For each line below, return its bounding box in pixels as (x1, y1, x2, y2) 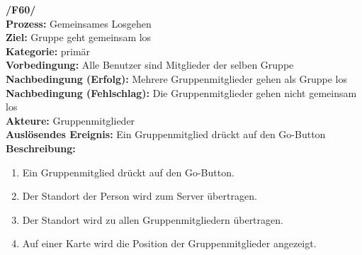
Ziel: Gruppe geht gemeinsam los (6, 30, 152, 45)
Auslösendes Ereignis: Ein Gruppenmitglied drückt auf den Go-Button (6, 127, 326, 142)
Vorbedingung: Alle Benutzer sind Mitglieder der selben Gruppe (6, 57, 294, 72)
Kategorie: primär (6, 43, 91, 58)
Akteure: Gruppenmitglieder (6, 113, 135, 127)
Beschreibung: (6, 140, 76, 155)
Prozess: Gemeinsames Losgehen (6, 16, 152, 30)
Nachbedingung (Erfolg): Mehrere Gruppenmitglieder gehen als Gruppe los (6, 71, 347, 86)
